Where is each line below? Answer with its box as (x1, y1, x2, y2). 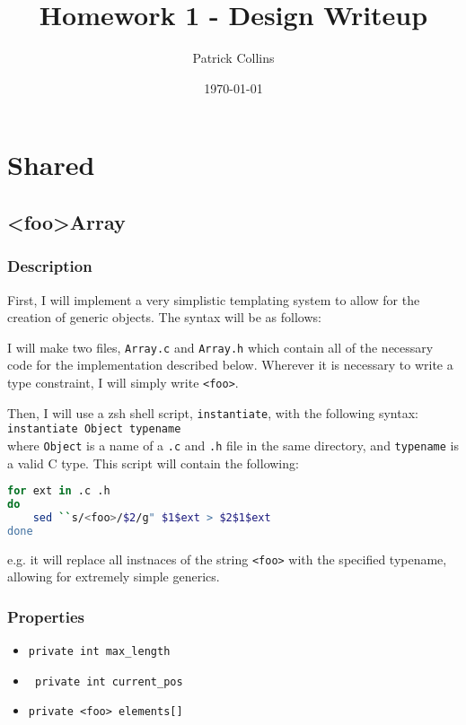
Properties (7, 605, 84, 627)
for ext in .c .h (7, 485, 110, 498)
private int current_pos (34, 675, 183, 688)
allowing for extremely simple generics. (7, 567, 220, 586)
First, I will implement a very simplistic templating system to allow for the (7, 290, 420, 309)
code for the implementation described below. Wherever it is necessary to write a (7, 355, 453, 374)
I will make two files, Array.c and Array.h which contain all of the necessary (7, 337, 434, 356)
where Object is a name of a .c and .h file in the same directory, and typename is (7, 435, 459, 454)
